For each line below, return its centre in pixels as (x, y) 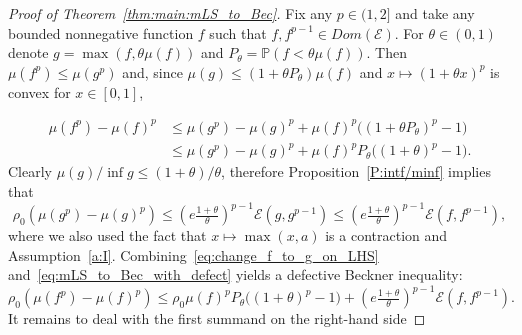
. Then (386, 52)
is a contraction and (386, 235)
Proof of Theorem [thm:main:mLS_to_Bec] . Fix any (170, 13)
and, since (152, 71)
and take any (435, 13)
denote (28, 52)
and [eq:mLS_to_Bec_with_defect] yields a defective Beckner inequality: (235, 274)
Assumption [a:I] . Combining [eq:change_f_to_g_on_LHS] (193, 254)
